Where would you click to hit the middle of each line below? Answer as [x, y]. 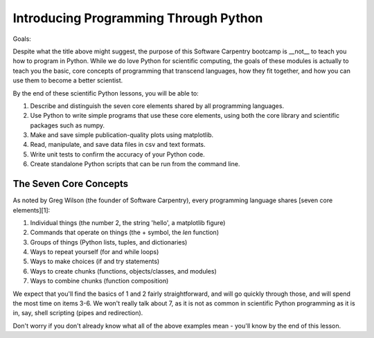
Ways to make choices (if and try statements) [95, 261]
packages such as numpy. [68, 125]
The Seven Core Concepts [71, 184]
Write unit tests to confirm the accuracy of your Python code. [117, 154]
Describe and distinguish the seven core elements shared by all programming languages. [157, 106]
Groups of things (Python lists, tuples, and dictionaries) [109, 242]
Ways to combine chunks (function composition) [99, 281]
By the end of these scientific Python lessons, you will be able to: [106, 93]
